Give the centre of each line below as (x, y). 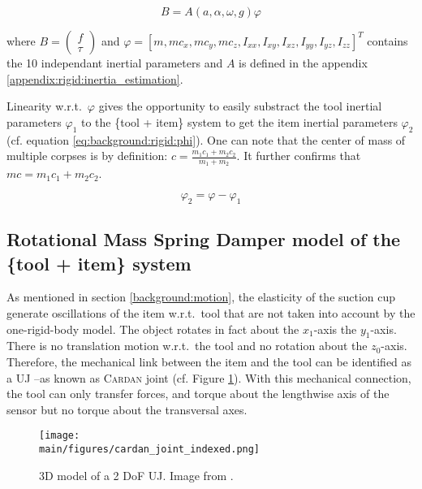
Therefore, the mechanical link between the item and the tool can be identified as (209, 361)
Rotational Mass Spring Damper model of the (204, 239)
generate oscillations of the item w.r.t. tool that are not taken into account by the (211, 312)
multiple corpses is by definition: (87, 156)
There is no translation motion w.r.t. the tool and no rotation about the (187, 346)
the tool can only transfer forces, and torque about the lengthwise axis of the (198, 394)
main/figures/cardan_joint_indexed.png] (150, 449)
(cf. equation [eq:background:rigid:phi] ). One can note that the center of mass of (206, 139)
